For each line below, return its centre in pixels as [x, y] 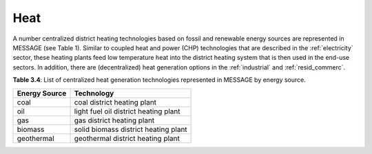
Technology [94, 93]
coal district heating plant [115, 102]
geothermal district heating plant [127, 138]
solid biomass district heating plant [131, 129]
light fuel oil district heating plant [127, 111]
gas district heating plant [114, 120]
